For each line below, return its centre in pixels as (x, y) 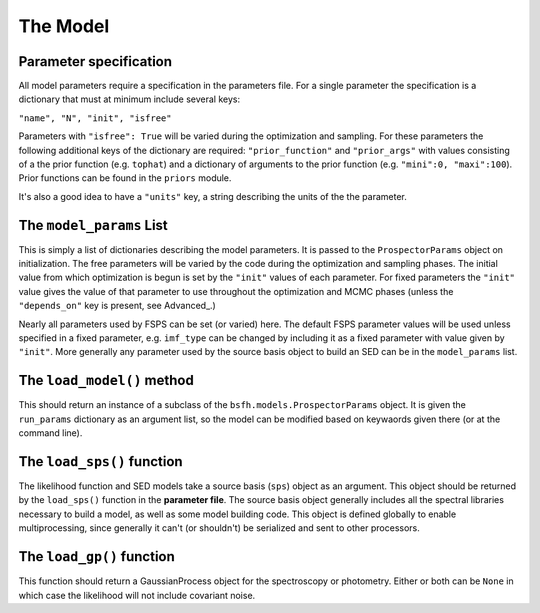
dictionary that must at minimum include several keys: (129, 99)
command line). (50, 433)
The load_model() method (106, 380)
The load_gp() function (96, 556)
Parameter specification (95, 61)
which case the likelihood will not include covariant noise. (137, 595)
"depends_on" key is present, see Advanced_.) (117, 306)
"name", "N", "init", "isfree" (95, 118)
